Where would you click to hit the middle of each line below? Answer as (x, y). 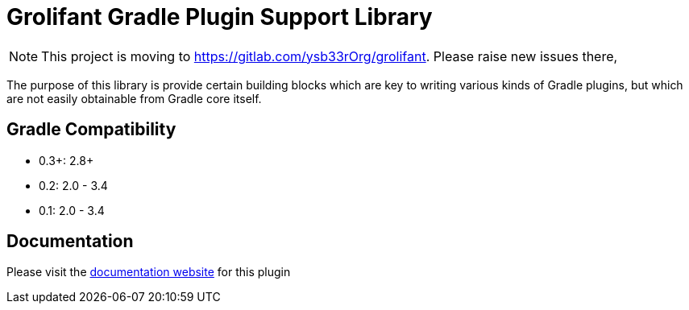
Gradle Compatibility (91, 130)
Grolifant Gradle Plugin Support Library (220, 17)
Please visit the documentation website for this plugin (149, 272)
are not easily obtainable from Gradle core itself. (134, 98)
